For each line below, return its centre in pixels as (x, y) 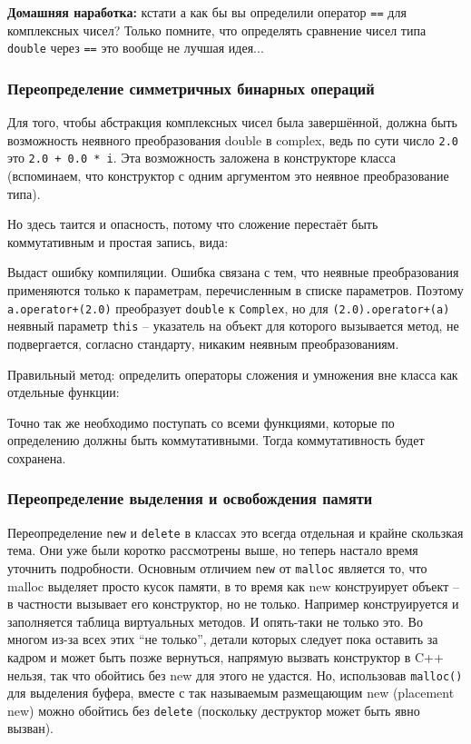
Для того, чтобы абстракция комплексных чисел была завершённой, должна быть (232, 122)
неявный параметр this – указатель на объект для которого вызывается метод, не (233, 326)
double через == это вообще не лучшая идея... (136, 48)
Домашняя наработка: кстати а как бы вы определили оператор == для (207, 12)
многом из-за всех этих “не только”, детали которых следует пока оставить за (223, 639)
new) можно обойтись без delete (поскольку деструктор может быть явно (214, 710)
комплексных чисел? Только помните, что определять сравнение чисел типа (217, 30)
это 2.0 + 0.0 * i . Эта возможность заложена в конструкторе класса (201, 158)
